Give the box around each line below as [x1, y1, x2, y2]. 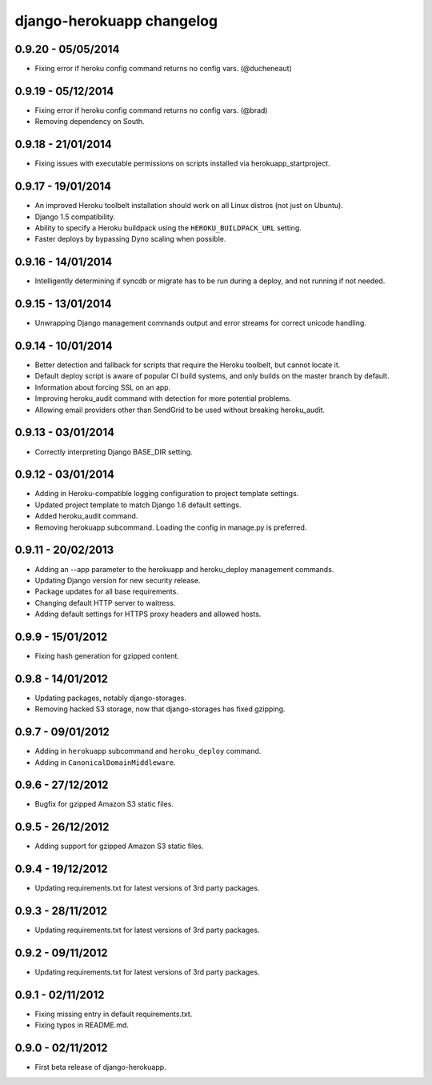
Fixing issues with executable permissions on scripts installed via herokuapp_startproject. [34, 158, 330, 168]
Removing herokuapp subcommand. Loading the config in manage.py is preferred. [34, 522, 307, 532]
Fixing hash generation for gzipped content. [34, 651, 180, 660]
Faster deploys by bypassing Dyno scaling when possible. [34, 234, 226, 244]
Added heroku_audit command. [34, 511, 138, 521]
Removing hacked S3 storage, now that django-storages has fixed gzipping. [34, 704, 286, 714]
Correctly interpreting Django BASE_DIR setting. [34, 446, 193, 456]
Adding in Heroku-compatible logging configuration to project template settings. [34, 489, 299, 498]
